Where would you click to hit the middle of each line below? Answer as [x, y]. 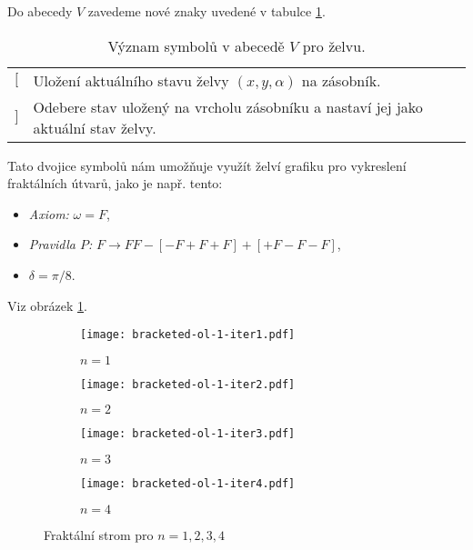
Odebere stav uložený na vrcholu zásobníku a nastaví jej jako [228, 106]
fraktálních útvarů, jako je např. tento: [115, 183]
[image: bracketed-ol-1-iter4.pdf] [188, 484]
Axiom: [49, 213]
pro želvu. [334, 45]
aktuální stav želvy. [95, 127]
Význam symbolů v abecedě [196, 45]
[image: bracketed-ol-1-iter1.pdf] [188, 335]
